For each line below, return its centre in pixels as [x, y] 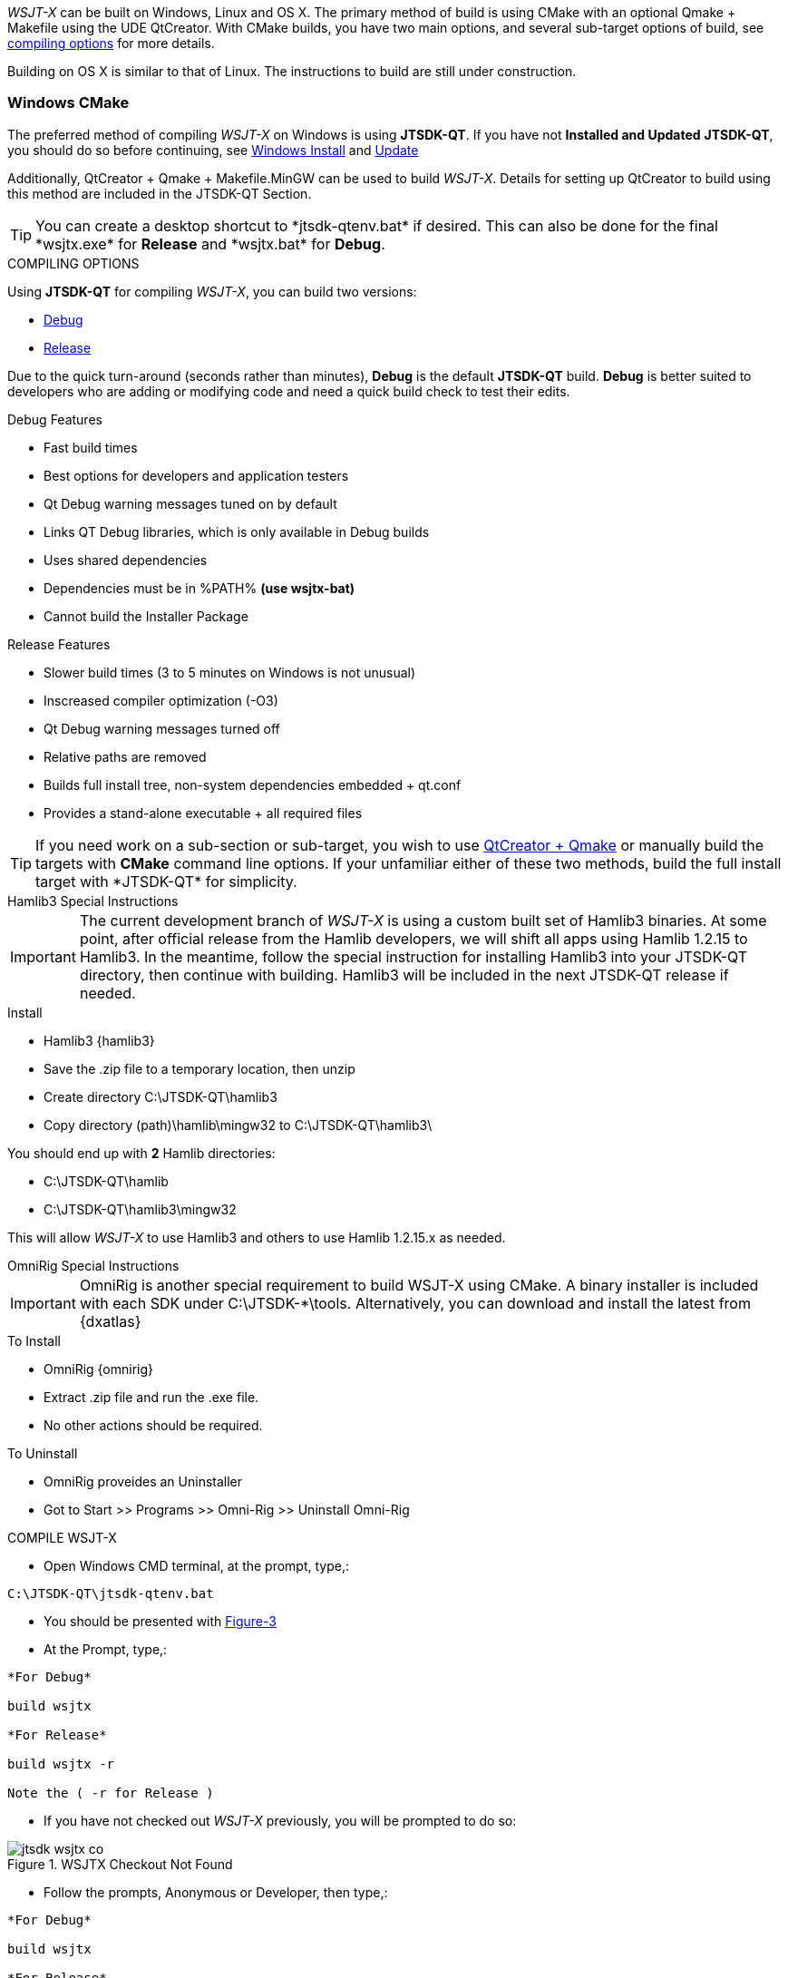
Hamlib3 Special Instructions [93, 901]
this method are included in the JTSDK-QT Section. [160, 193]
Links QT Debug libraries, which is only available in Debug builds [237, 531]
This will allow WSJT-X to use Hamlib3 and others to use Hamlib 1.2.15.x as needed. [257, 1237]
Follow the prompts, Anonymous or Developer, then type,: [216, 1892]
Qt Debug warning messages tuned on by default [190, 503]
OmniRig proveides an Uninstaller [143, 1481]
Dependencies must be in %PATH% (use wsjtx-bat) [199, 588]
